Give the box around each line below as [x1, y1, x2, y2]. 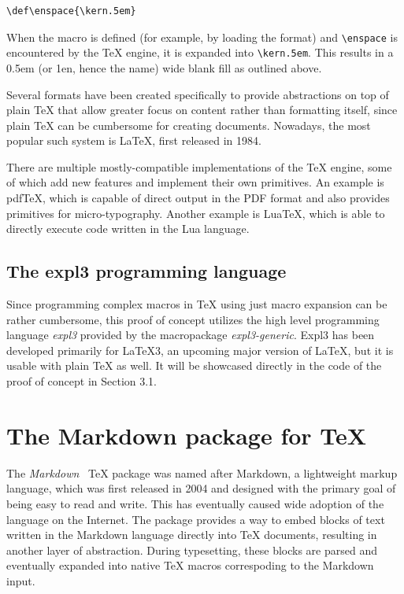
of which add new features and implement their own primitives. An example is [6, 174, 384, 190]
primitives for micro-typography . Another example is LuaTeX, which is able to [6, 205, 385, 221]
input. [6, 572, 35, 588]
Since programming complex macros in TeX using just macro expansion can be [6, 296, 387, 312]
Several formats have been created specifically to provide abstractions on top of [6, 86, 389, 102]
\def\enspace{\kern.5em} [6, 6, 136, 17]
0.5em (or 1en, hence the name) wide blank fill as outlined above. [6, 59, 322, 76]
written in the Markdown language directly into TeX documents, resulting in [6, 526, 377, 543]
